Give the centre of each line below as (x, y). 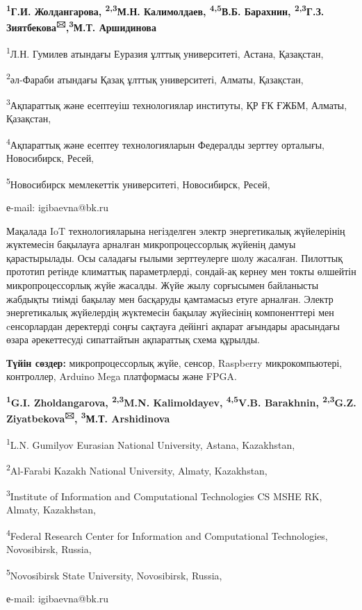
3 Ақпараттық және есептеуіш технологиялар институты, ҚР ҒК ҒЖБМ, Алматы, (177, 104)
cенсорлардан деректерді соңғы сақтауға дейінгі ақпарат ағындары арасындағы (173, 325)
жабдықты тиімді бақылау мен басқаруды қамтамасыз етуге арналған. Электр (170, 298)
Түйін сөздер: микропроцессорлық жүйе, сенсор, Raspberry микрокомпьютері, (174, 362)
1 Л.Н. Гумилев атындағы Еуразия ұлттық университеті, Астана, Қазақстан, (165, 52)
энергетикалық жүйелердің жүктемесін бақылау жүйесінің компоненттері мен (170, 312)
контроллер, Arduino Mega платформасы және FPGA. (122, 376)
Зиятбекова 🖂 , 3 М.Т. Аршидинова (81, 26)
